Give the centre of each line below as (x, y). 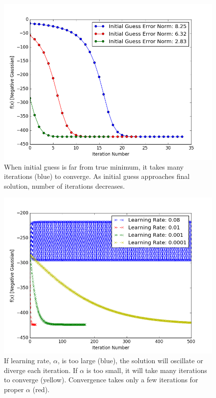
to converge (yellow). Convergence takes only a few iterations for (101, 380)
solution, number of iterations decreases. (65, 186)
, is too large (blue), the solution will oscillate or (130, 360)
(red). (41, 389)
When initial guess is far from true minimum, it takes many (94, 166)
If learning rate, (27, 360)
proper (14, 389)
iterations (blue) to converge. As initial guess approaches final (97, 176)
